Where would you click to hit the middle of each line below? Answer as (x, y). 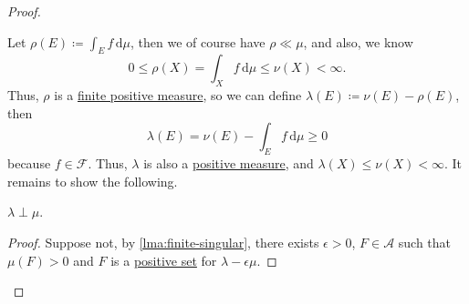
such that (425, 242)
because (29, 163)
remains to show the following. (93, 181)
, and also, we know (358, 41)
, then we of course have (198, 41)
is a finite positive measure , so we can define (178, 95)
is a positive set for (164, 260)
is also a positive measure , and (229, 163)
